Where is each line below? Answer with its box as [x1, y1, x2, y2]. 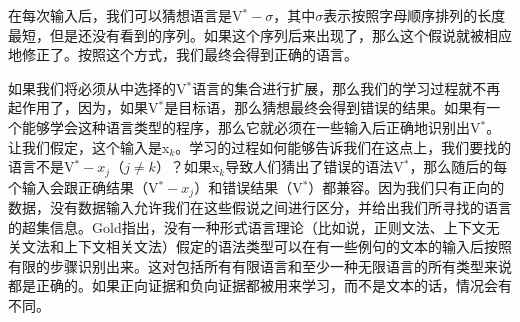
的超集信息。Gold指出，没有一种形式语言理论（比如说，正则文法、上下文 [8, 216, 486, 237]
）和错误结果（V [194, 176, 303, 197]
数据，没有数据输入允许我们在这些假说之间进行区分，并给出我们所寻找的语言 [8, 197, 512, 218]
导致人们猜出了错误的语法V [225, 156, 404, 177]
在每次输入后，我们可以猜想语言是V [8, 5, 243, 25]
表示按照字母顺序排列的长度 [323, 5, 506, 25]
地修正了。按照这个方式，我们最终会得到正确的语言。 [8, 44, 358, 65]
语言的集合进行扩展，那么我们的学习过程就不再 [192, 77, 501, 98]
